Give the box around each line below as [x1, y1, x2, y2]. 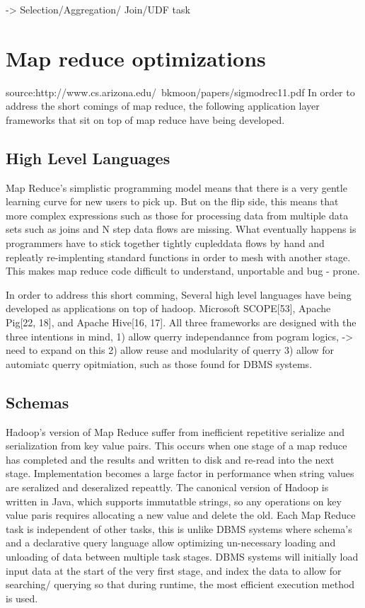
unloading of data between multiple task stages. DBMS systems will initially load [6, 549, 359, 563]
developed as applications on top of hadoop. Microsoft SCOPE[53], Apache [6, 301, 331, 316]
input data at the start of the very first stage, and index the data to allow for [6, 563, 342, 578]
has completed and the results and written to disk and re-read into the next [6, 452, 335, 466]
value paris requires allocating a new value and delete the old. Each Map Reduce [6, 507, 356, 522]
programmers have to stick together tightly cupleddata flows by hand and [6, 236, 325, 251]
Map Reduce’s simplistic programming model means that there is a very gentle [6, 180, 347, 195]
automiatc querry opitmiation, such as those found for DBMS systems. [6, 356, 313, 371]
